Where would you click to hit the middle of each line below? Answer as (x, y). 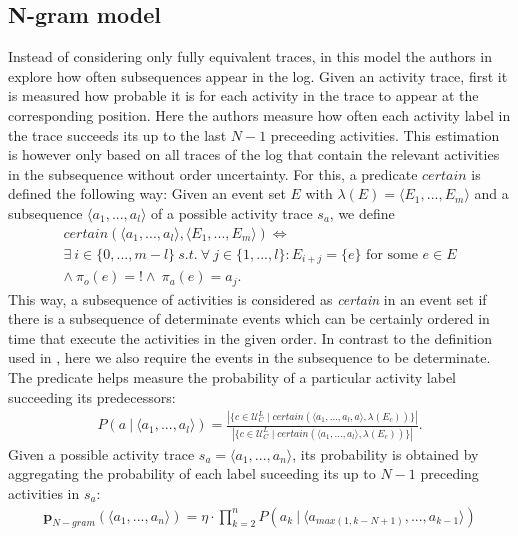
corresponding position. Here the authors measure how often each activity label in (259, 114)
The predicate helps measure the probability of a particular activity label (232, 376)
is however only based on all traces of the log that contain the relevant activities (254, 154)
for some (392, 254)
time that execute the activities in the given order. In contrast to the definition (250, 337)
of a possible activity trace (232, 212)
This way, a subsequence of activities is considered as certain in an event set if (247, 298)
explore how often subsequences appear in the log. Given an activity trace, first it (258, 75)
